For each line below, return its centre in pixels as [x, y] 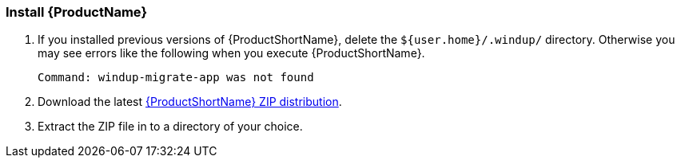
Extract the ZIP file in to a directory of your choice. [170, 127]
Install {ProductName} [77, 12]
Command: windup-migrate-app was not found [176, 78]
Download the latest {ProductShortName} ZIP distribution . [190, 102]
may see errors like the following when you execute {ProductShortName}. [231, 53]
